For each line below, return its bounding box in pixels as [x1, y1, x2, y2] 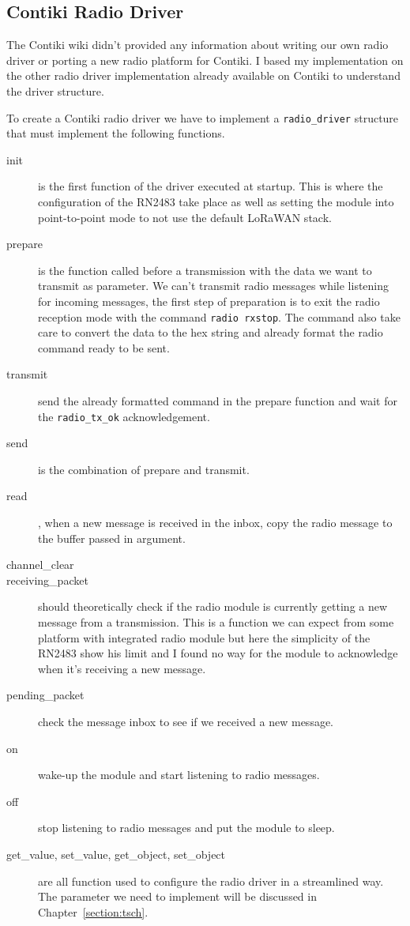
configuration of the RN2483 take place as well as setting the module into [38, 194, 394, 210]
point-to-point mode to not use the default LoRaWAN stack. [38, 209, 332, 225]
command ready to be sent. [38, 339, 170, 356]
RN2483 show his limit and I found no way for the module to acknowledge [38, 645, 398, 661]
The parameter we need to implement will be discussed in [38, 888, 317, 905]
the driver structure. [6, 82, 104, 99]
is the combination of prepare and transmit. [38, 461, 250, 477]
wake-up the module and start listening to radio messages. [38, 766, 320, 783]
